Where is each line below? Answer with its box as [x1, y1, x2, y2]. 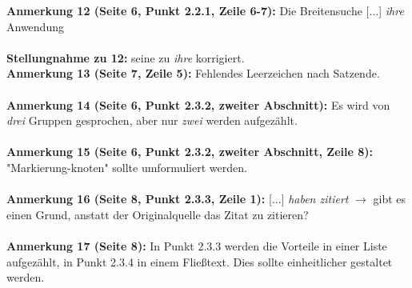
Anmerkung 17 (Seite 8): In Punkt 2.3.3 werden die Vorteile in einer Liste [6, 237, 387, 254]
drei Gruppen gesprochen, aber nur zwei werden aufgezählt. [6, 112, 298, 129]
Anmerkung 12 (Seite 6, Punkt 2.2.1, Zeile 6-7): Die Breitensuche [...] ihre [6, 2, 404, 18]
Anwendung [6, 18, 64, 34]
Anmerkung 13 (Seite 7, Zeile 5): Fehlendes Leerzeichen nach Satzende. [6, 65, 380, 82]
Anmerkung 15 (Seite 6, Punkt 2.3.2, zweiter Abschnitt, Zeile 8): [6, 143, 374, 160]
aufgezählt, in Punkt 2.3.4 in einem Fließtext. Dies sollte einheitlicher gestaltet [6, 253, 393, 270]
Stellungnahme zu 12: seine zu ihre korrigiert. [6, 49, 245, 66]
